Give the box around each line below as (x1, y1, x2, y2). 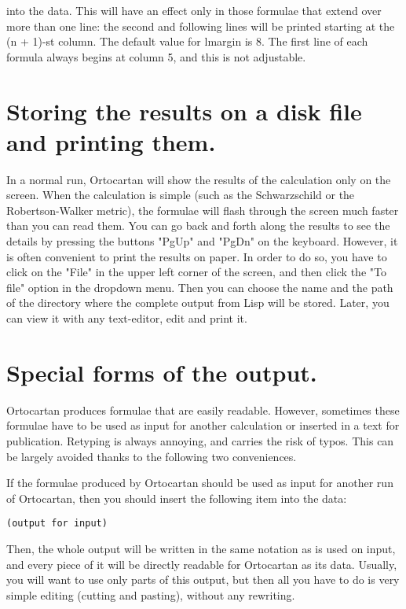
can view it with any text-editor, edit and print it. (6, 310, 247, 327)
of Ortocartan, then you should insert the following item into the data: (6, 489, 347, 506)
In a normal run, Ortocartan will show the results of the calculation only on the (6, 171, 391, 187)
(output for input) (6, 518, 108, 530)
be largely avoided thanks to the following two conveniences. (6, 448, 297, 464)
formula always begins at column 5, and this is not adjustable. (6, 48, 306, 65)
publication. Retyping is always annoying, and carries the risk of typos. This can (6, 432, 394, 448)
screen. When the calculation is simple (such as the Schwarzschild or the (6, 186, 355, 203)
